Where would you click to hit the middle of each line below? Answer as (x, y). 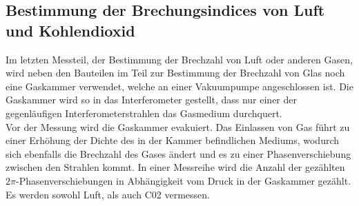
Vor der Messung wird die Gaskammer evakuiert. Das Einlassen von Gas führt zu (178, 126)
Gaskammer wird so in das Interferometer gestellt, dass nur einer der (152, 100)
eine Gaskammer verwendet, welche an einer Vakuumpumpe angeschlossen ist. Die (179, 86)
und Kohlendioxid (70, 30)
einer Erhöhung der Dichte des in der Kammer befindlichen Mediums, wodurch (173, 140)
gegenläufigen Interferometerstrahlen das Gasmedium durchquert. (144, 113)
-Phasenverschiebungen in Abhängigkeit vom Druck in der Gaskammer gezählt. (183, 180)
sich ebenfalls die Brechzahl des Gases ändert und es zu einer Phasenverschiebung (178, 153)
